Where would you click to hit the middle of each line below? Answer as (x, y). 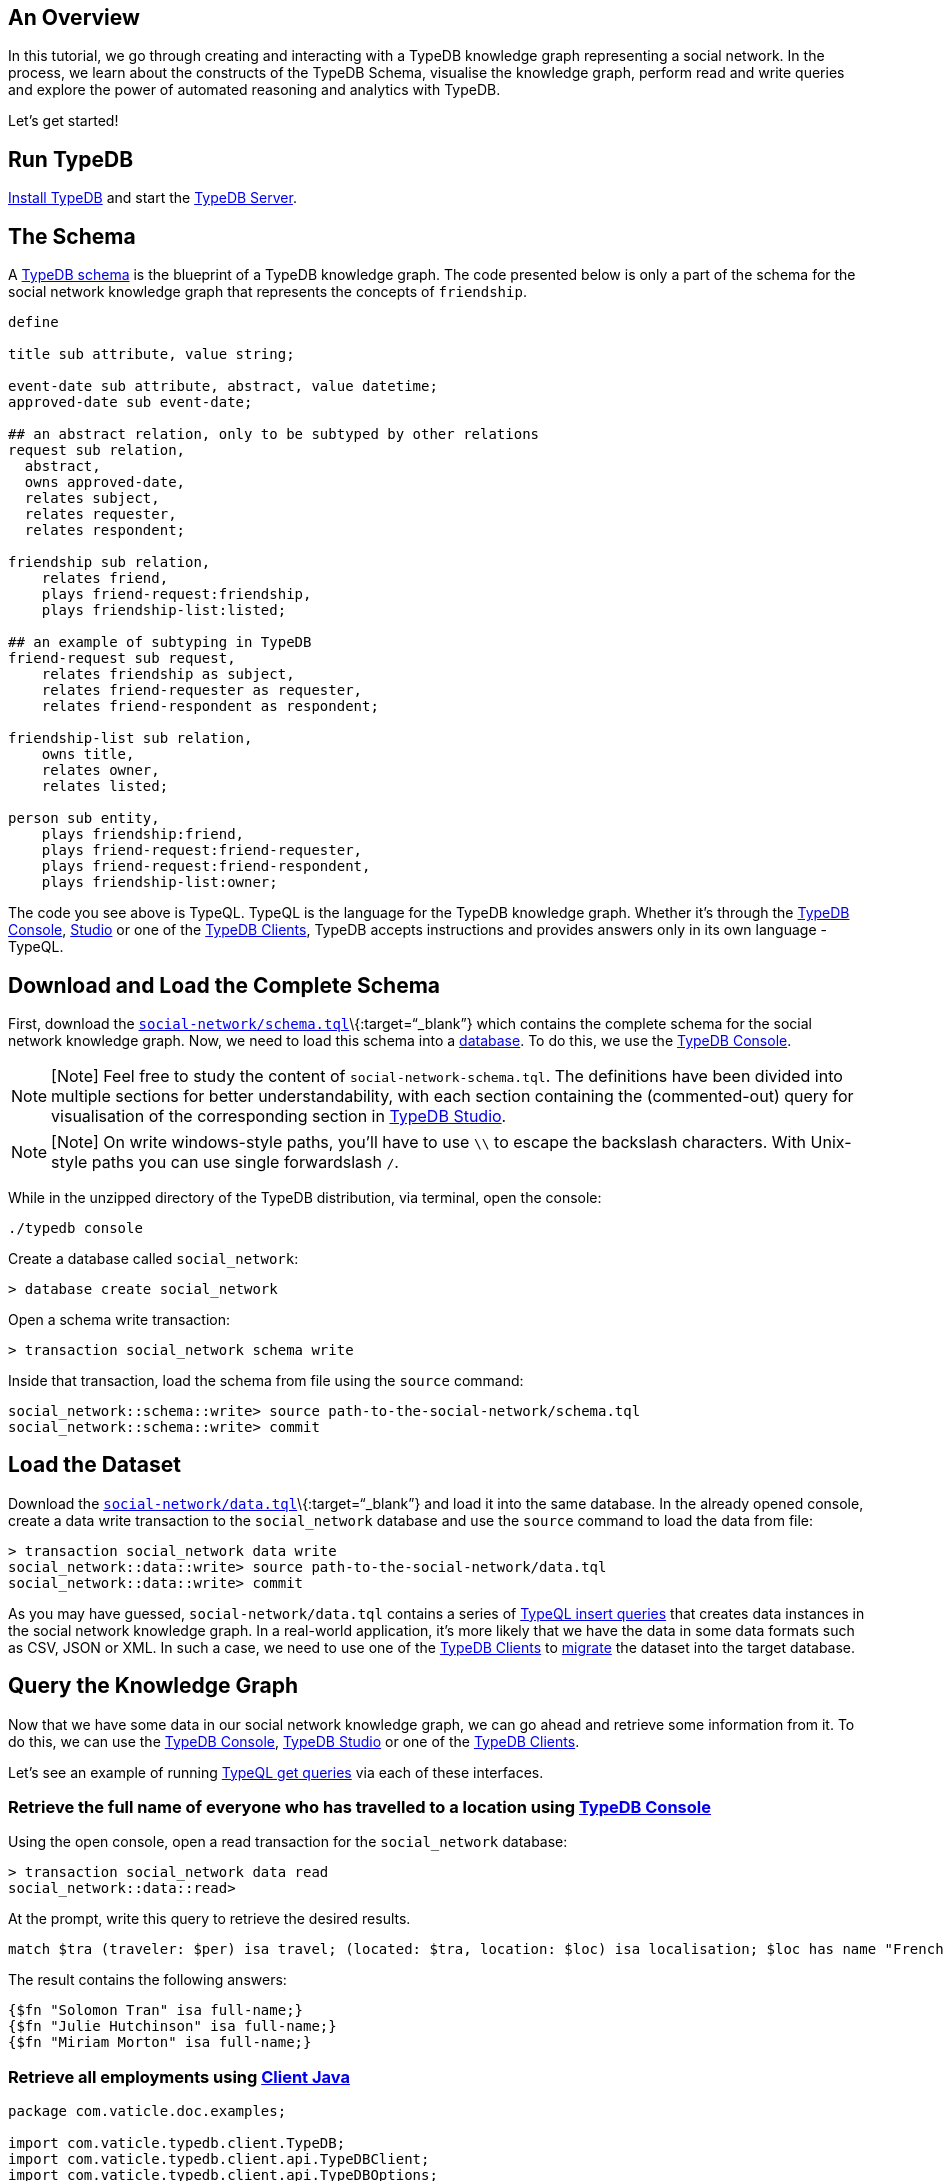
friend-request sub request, (122, 658)
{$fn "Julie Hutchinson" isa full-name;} (172, 2026)
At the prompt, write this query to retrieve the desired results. (209, 1919)
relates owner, (100, 770)
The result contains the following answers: (147, 1980)
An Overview (74, 17)
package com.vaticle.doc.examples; (147, 2111)
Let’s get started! (63, 121)
